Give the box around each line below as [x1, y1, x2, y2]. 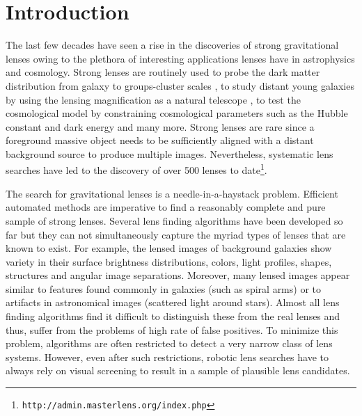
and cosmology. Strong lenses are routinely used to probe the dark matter [6, 65, 320, 79]
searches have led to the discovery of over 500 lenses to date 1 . [6, 161, 267, 177]
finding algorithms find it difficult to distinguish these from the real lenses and [6, 309, 340, 323]
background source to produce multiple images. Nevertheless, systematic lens [6, 146, 333, 161]
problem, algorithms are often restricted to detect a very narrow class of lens [6, 336, 333, 351]
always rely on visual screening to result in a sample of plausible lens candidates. [6, 363, 350, 378]
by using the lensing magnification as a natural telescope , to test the [6, 92, 301, 106]
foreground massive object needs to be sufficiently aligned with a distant [6, 133, 314, 147]
